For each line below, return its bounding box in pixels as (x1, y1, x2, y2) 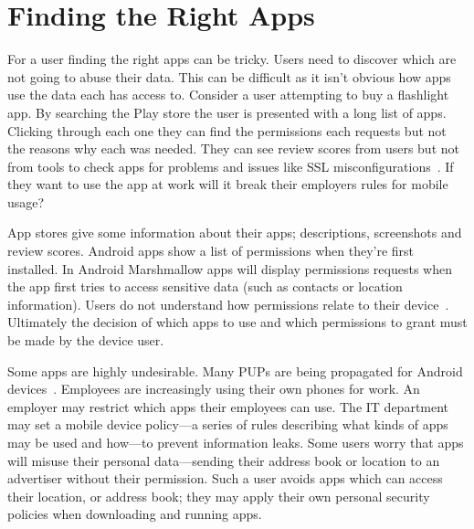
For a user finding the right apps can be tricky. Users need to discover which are (7, 49, 457, 69)
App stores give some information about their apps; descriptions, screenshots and (7, 223, 462, 242)
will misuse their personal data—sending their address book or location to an (7, 450, 440, 470)
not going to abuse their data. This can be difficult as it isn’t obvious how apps (7, 67, 451, 86)
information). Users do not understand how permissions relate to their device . (7, 294, 449, 313)
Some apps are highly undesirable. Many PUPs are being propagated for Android (7, 361, 463, 380)
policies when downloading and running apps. (7, 504, 262, 524)
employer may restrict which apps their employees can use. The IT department (7, 397, 449, 416)
